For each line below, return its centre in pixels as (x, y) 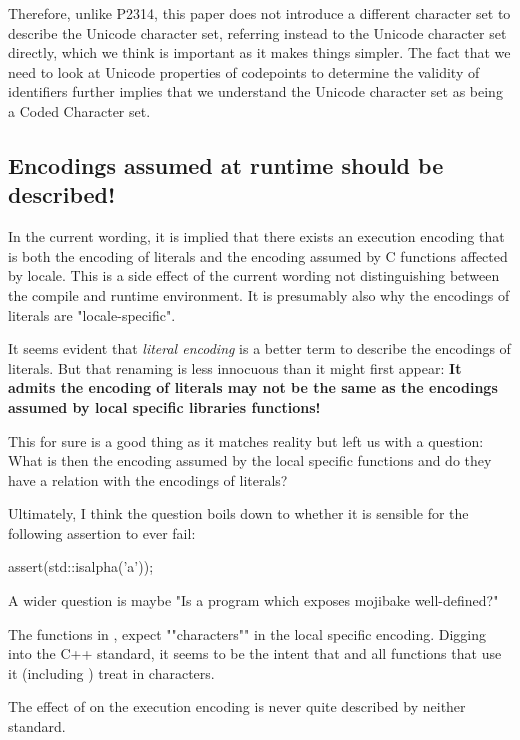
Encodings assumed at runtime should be (226, 164)
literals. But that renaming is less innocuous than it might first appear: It (235, 367)
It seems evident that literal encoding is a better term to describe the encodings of (259, 348)
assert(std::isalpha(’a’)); (81, 566)
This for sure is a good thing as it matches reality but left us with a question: (246, 440)
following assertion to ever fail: (102, 532)
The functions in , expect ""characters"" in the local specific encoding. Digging (247, 633)
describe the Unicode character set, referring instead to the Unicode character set (257, 32)
